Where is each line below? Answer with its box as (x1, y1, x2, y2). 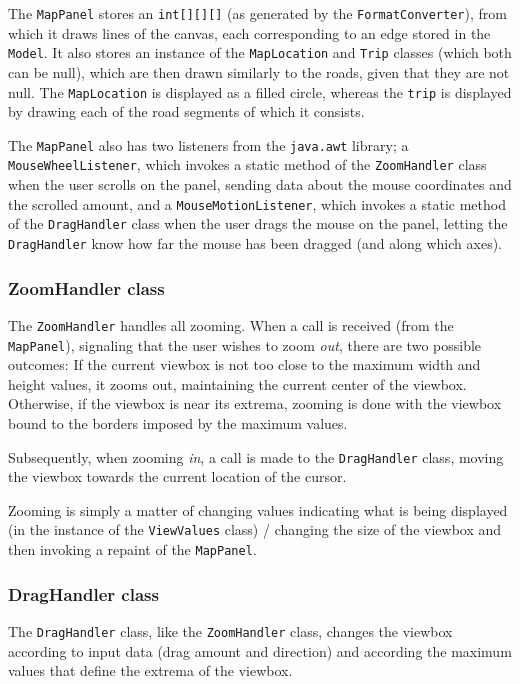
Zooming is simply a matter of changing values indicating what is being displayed (8, 499, 508, 520)
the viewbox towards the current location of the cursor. (8, 466, 347, 487)
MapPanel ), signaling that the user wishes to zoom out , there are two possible (8, 334, 482, 355)
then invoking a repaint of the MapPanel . (8, 539, 257, 560)
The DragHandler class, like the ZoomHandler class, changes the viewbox (8, 620, 453, 641)
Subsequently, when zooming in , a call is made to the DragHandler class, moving (8, 446, 504, 467)
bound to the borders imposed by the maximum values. (8, 412, 348, 433)
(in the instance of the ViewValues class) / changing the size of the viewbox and (8, 519, 502, 540)
